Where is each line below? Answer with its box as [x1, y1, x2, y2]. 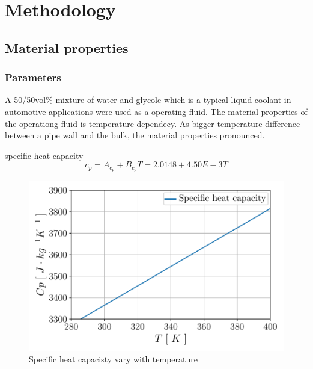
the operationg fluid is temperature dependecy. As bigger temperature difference [5, 117, 300, 129]
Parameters [5, 70, 61, 85]
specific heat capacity [5, 149, 84, 161]
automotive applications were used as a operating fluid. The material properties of [5, 105, 308, 117]
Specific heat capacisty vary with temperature [29, 353, 198, 365]
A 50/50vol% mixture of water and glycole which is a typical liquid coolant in [5, 93, 291, 106]
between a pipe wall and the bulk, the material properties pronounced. [5, 129, 265, 141]
